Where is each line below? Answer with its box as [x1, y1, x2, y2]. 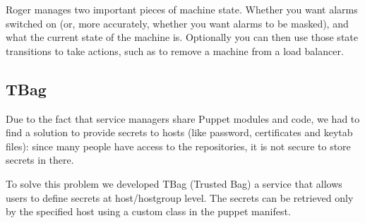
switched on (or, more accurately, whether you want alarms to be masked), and [6, 16, 349, 30]
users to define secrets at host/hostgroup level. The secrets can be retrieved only [6, 190, 354, 205]
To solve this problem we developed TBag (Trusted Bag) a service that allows [6, 176, 342, 191]
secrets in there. [6, 152, 74, 167]
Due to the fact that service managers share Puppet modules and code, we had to [6, 111, 360, 126]
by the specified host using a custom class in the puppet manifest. [6, 204, 291, 219]
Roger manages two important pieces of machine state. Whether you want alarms [6, 2, 358, 16]
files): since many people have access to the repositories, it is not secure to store [6, 138, 351, 153]
